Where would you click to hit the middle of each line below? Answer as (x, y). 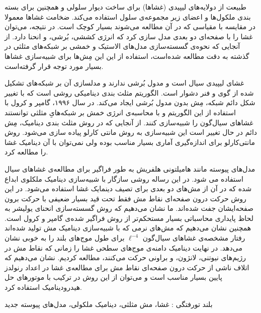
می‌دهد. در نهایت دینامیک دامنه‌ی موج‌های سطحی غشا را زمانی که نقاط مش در (123, 247)
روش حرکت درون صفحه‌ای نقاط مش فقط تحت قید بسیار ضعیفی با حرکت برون (125, 198)
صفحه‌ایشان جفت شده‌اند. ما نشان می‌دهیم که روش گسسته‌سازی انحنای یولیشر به (129, 208)
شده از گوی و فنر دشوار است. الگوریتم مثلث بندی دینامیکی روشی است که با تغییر (129, 92)
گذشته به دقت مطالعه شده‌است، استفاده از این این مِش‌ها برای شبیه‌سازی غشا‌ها (127, 56)
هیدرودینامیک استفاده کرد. (43, 287)
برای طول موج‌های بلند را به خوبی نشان (65, 238)
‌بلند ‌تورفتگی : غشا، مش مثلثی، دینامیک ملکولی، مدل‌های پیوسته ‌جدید (109, 304)
